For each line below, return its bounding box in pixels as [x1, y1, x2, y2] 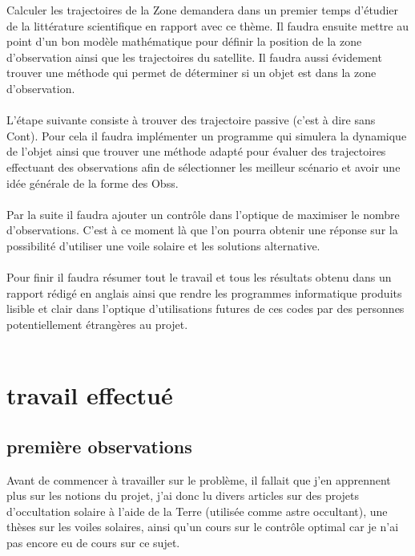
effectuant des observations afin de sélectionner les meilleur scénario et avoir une [6, 158, 401, 175]
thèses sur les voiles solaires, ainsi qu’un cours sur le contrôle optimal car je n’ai [6, 518, 399, 535]
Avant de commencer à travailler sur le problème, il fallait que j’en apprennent [6, 471, 391, 488]
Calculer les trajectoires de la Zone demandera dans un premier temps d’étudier [6, 2, 399, 18]
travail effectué [6, 379, 173, 412]
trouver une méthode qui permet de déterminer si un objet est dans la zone [6, 64, 377, 81]
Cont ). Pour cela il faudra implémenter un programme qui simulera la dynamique [6, 127, 407, 144]
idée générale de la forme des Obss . [6, 174, 179, 191]
